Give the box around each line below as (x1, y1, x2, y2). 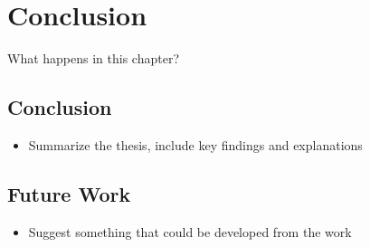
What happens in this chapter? (7, 49, 179, 68)
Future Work (7, 179, 131, 207)
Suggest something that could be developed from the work (28, 222, 352, 241)
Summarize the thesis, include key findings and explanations (28, 135, 363, 154)
